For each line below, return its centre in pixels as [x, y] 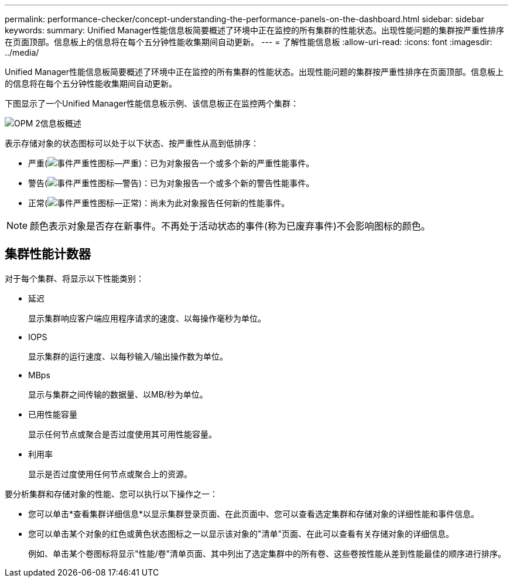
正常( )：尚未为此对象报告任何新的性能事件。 [159, 203]
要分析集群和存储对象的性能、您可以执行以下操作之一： [111, 494]
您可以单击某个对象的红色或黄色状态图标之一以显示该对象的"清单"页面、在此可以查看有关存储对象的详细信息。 [241, 533]
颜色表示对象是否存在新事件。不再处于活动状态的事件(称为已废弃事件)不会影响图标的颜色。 [230, 226]
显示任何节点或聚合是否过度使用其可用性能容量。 [122, 434]
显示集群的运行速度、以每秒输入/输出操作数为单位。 [128, 356]
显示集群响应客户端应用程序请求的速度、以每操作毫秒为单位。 [147, 318]
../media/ [22, 52]
